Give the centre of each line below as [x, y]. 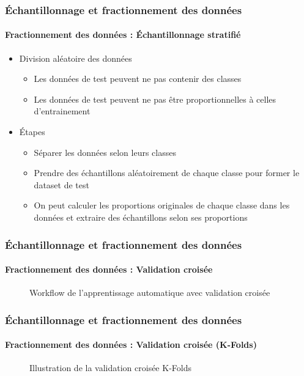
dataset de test [61, 184]
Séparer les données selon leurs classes [105, 152]
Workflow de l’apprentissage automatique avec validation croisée [150, 293]
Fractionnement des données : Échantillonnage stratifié [123, 35]
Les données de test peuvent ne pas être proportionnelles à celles [155, 99]
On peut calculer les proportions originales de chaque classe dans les [162, 205]
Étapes [32, 132]
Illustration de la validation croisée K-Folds [110, 368]
